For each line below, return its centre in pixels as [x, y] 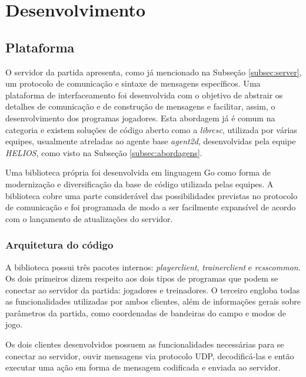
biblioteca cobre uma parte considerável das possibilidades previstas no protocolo [152, 195]
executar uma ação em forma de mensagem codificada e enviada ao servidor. [143, 367]
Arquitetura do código [59, 245]
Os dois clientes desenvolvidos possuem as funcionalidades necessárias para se [145, 344]
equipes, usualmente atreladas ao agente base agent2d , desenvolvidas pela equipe [151, 141]
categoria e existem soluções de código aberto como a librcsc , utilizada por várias [151, 129]
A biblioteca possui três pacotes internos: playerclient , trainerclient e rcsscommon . [153, 267]
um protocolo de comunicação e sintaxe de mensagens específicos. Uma [133, 83]
